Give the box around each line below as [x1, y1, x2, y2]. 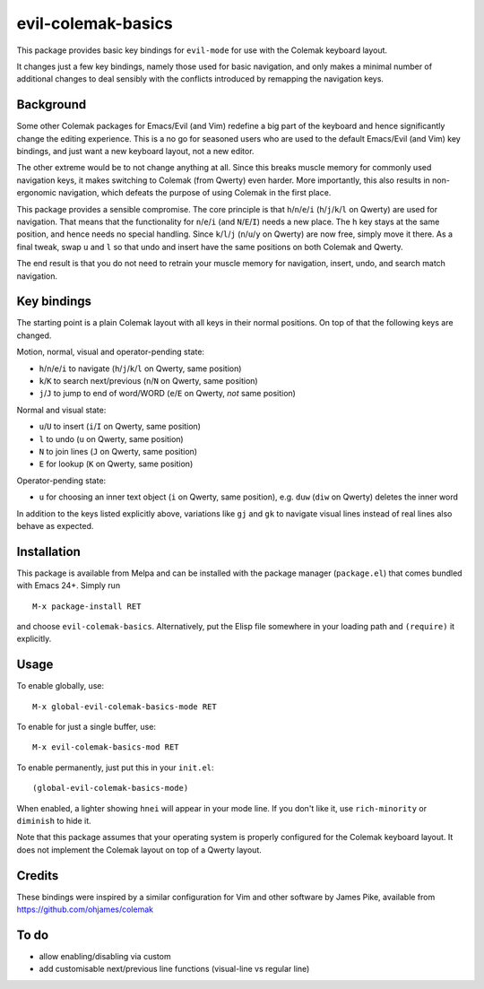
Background [16, 97, 87, 112]
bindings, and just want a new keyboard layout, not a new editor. [16, 146, 255, 157]
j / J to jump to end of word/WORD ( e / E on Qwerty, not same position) [39, 388, 296, 399]
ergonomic [16, 187, 57, 198]
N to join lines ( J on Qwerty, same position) [39, 446, 197, 456]
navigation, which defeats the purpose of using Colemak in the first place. [58, 187, 332, 198]
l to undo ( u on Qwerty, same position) [39, 433, 184, 444]
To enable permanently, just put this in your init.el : [16, 762, 214, 773]
